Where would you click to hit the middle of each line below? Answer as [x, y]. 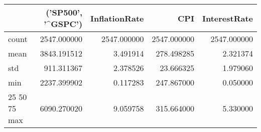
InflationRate [117, 18]
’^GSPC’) [63, 24]
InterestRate [227, 18]
